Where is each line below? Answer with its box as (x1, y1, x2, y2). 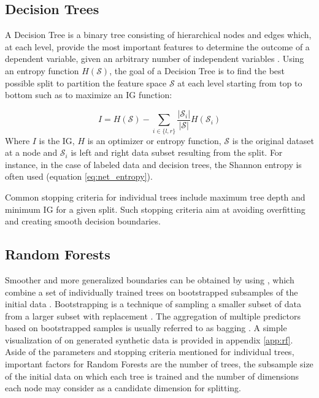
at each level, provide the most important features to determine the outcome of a (5, 40, 310, 53)
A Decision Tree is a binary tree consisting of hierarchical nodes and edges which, (5, 28, 312, 41)
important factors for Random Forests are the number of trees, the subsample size (5, 358, 313, 370)
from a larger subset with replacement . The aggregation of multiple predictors (5, 309, 301, 322)
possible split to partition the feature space (5, 76, 167, 89)
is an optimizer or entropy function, (87, 134, 221, 147)
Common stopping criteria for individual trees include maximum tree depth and (5, 190, 306, 203)
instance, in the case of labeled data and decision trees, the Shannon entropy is (5, 158, 302, 170)
